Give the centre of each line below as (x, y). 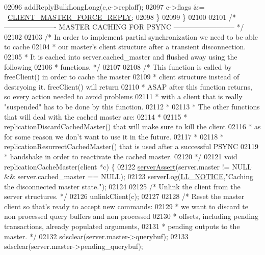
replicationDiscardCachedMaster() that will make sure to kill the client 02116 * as (132, 126)
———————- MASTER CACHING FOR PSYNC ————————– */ (124, 27)
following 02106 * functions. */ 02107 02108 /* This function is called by (118, 66)
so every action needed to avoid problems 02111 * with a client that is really (123, 96)
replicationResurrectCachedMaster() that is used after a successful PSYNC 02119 (131, 146)
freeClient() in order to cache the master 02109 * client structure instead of (122, 77)
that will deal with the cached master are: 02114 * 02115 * (96, 116)
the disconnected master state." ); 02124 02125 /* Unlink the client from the (122, 186)
